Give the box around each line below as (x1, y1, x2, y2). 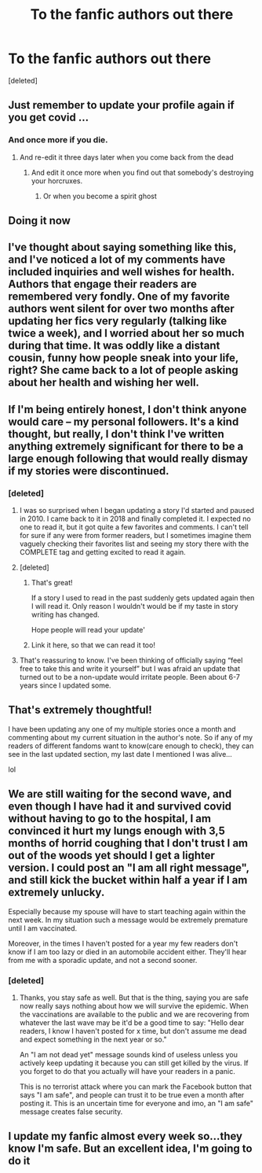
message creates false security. (19, 1107, 123, 1116)
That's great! (31, 578, 73, 588)
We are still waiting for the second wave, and (8, 788, 232, 801)
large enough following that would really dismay (8, 452, 249, 465)
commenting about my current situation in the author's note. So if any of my (8, 732, 253, 742)
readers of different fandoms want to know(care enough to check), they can (8, 741, 254, 751)
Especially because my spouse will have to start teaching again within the (8, 906, 246, 916)
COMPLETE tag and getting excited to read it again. (19, 548, 186, 557)
